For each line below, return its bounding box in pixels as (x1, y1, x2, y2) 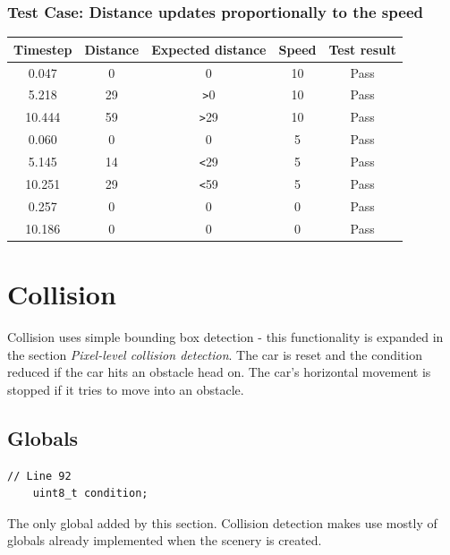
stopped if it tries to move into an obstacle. (7, 380, 244, 398)
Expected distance (151, 39, 267, 58)
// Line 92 (7, 469, 72, 482)
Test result (328, 39, 396, 58)
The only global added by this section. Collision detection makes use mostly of (7, 513, 437, 532)
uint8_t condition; (32, 487, 149, 500)
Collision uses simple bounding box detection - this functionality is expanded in (7, 327, 444, 346)
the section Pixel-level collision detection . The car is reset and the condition (7, 345, 422, 363)
